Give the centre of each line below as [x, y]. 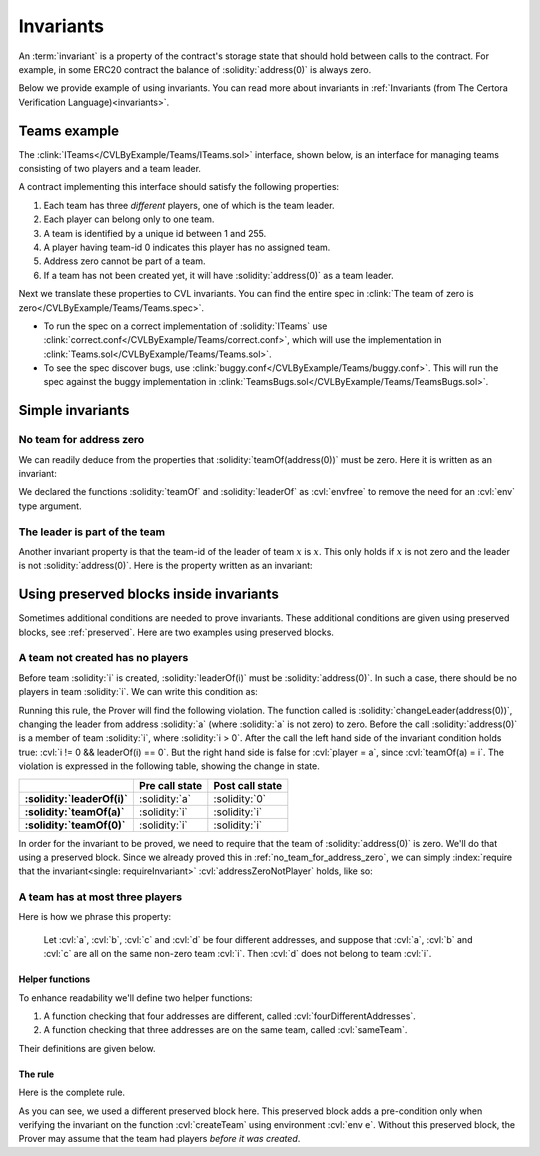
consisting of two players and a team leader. [110, 169]
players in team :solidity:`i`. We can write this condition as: [138, 692]
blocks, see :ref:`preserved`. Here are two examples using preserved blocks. [176, 632]
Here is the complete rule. [71, 1092]
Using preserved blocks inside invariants [148, 594]
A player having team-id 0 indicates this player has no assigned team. [187, 247]
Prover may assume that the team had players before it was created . [159, 1139]
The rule [36, 1074]
